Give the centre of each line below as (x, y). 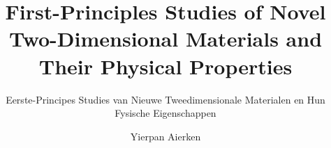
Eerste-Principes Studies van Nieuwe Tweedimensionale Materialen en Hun (165, 99)
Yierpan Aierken (165, 136)
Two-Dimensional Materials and (165, 39)
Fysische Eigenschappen (165, 113)
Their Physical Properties (165, 66)
